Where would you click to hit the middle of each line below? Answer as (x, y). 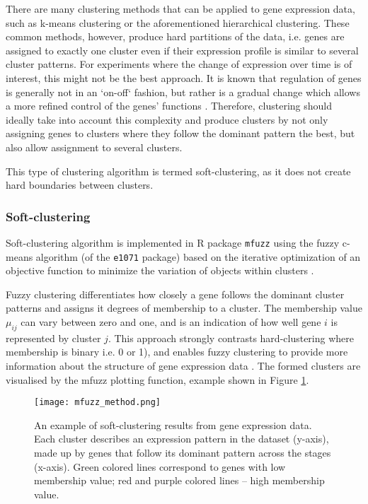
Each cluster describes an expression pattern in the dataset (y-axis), (182, 439)
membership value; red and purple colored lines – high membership (179, 480)
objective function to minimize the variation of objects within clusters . (160, 270)
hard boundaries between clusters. (80, 185)
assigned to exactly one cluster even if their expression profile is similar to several (182, 50)
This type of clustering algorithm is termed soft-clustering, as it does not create (178, 171)
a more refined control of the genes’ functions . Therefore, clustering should (169, 106)
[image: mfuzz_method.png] (97, 403)
